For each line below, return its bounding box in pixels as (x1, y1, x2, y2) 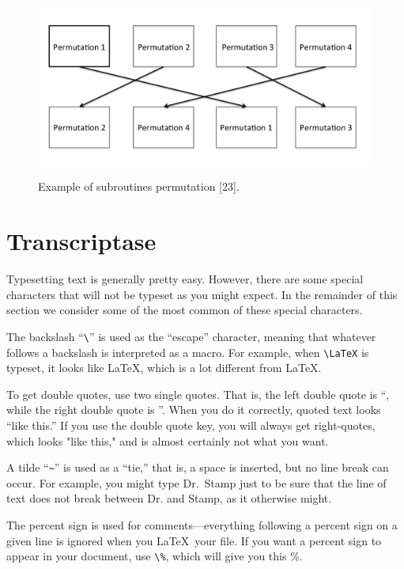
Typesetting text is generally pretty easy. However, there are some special (6, 271, 364, 287)
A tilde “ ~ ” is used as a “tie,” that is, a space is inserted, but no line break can (6, 459, 389, 476)
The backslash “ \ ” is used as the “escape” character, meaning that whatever (6, 328, 376, 344)
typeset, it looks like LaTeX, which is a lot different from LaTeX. (6, 359, 322, 376)
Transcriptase (6, 225, 157, 257)
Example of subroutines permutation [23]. (38, 178, 240, 195)
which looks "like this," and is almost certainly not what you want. (6, 432, 329, 449)
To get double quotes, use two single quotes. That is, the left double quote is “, (6, 385, 390, 402)
